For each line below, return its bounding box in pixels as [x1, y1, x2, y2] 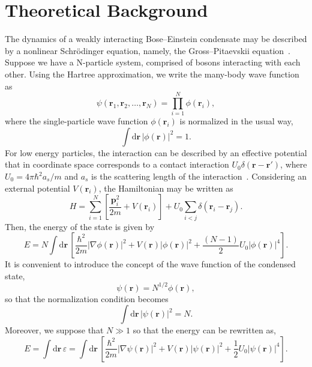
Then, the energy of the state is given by [5, 220, 155, 232]
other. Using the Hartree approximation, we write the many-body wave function [5, 67, 299, 80]
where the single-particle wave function [5, 115, 148, 127]
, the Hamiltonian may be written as [98, 181, 233, 194]
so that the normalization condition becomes [5, 292, 169, 305]
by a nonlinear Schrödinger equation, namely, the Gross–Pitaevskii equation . [5, 44, 290, 56]
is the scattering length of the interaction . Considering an [91, 170, 307, 182]
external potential [5, 181, 70, 194]
